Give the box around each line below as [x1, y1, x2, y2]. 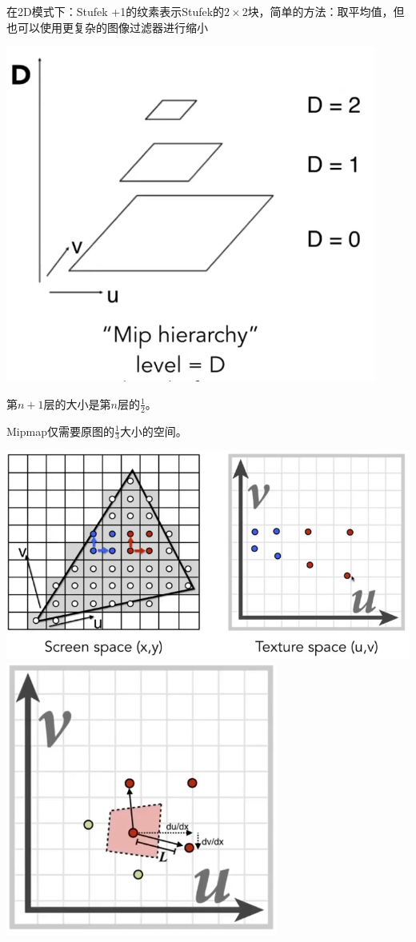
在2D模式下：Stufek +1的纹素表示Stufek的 [6, 3, 225, 19]
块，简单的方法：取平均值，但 [247, 3, 405, 19]
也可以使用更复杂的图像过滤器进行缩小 [6, 18, 208, 35]
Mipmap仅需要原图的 [6, 422, 114, 439]
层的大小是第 [43, 395, 111, 412]
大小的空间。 [119, 422, 187, 439]
